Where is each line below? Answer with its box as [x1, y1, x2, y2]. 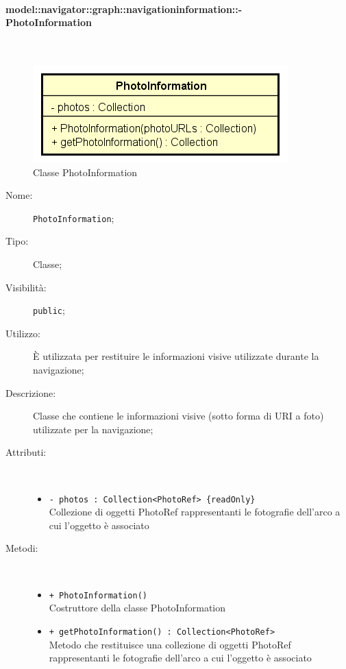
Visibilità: [5, 280, 47, 294]
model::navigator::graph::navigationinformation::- [5, 1, 243, 16]
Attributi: [5, 445, 47, 459]
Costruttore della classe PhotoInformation [49, 600, 226, 615]
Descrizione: [5, 385, 56, 400]
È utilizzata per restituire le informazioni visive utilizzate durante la [33, 349, 319, 363]
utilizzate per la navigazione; [33, 422, 153, 436]
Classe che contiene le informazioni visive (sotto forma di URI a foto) [33, 409, 324, 423]
